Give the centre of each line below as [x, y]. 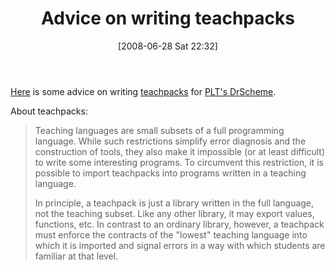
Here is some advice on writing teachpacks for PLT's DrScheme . [143, 91]
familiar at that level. [76, 256]
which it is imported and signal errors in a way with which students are [180, 245]
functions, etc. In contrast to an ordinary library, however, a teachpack [179, 224]
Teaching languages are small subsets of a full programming [159, 130]
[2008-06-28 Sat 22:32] [168, 46]
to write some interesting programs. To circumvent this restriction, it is [179, 162]
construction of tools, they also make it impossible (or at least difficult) [180, 151]
